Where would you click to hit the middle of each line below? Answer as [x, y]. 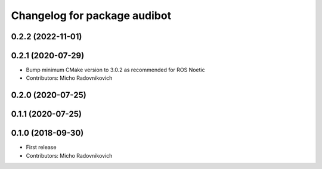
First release [41, 147]
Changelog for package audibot [91, 15]
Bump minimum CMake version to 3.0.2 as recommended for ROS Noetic [115, 70]
